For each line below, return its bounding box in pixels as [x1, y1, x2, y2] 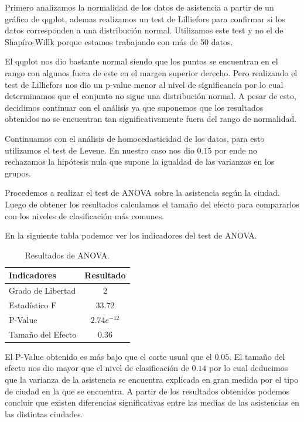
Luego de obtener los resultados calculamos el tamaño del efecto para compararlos [5, 198, 299, 210]
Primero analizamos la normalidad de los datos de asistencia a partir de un [5, 1, 274, 13]
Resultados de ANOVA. [25, 249, 110, 261]
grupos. [5, 166, 31, 179]
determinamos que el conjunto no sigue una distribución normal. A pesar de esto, [5, 90, 296, 102]
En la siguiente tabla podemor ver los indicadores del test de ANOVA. [5, 229, 257, 241]
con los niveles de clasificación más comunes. [5, 209, 165, 222]
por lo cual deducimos [209, 362, 288, 374]
